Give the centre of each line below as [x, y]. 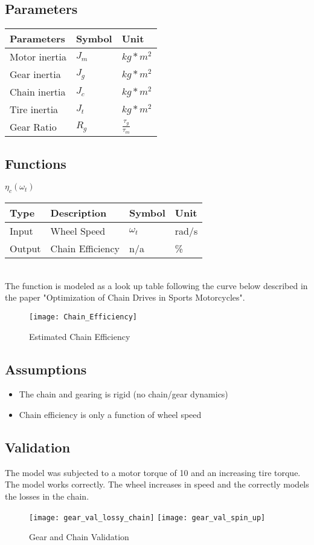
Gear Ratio [33, 127]
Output [25, 249]
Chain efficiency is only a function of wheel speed [110, 415]
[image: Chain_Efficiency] [83, 317]
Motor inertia [38, 57]
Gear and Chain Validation [79, 537]
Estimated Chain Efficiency [80, 336]
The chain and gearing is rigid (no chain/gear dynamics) [123, 394]
